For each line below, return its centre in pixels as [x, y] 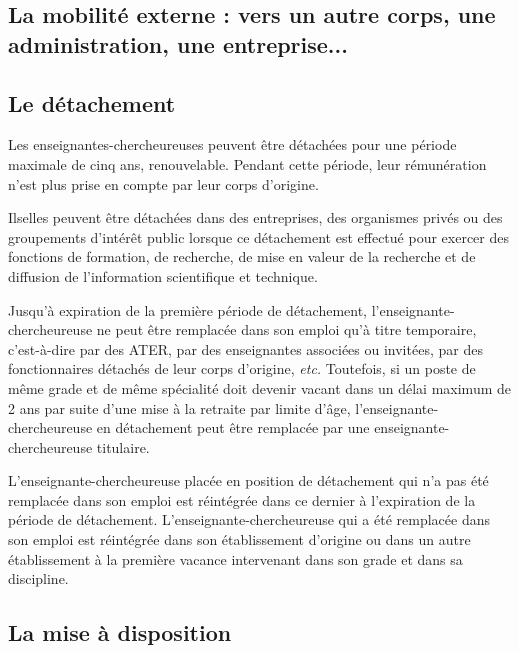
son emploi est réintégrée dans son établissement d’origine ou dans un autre [239, 539]
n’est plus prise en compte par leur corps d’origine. [163, 183]
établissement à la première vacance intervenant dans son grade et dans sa [235, 558]
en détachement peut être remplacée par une [233, 427]
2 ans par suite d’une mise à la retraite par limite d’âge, [179, 407]
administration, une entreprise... [178, 43]
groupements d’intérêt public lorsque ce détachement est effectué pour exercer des [258, 236]
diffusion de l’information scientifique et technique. [163, 275]
